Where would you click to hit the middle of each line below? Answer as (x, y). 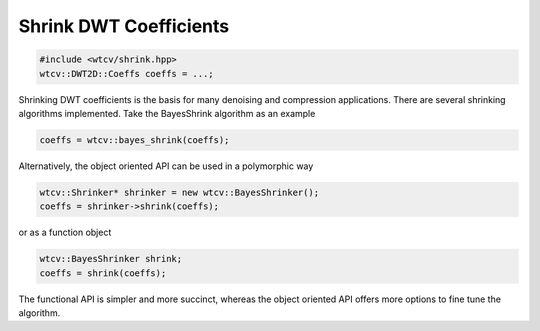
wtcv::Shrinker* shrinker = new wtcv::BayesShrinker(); (179, 192)
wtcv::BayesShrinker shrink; (111, 259)
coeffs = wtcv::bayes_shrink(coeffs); (134, 139)
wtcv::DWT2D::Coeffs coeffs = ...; (126, 73)
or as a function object (65, 232)
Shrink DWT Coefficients (124, 26)
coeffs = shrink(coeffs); (103, 273)
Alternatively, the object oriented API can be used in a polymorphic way (166, 166)
